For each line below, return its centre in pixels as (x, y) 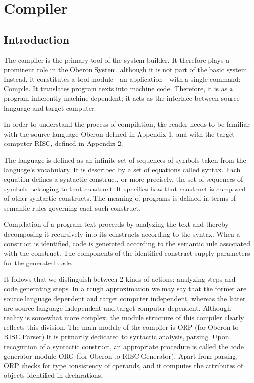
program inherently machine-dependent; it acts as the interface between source (122, 98)
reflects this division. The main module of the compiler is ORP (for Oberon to (121, 327)
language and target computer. (50, 108)
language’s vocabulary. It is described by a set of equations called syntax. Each (122, 169)
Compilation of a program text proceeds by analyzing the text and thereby (116, 224)
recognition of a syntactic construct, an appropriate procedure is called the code (124, 346)
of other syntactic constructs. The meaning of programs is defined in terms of (120, 198)
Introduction (37, 39)
